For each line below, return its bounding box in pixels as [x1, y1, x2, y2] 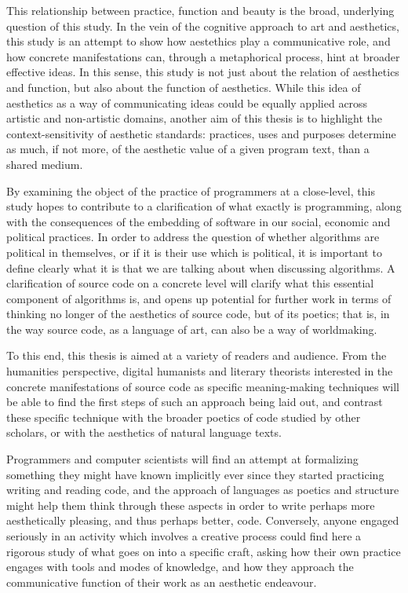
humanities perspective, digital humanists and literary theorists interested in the [6, 363, 393, 379]
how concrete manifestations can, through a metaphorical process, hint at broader [6, 48, 400, 64]
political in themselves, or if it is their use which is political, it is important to [6, 243, 382, 260]
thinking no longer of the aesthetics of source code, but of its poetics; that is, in [6, 306, 390, 322]
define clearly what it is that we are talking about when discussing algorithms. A [6, 259, 395, 276]
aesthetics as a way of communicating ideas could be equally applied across [6, 94, 368, 111]
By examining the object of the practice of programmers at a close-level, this [6, 182, 375, 199]
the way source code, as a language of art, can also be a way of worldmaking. [6, 320, 377, 337]
